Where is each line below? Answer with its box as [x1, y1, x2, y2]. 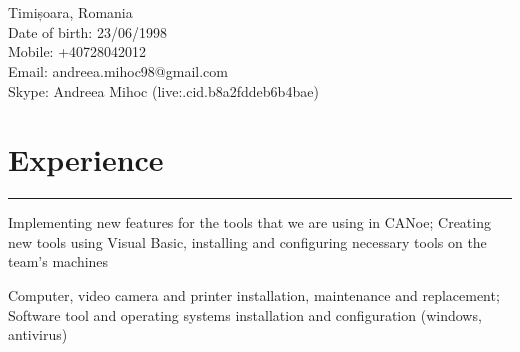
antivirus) [8, 324, 68, 345]
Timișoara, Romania [8, 2, 133, 23]
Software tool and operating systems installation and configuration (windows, [8, 304, 482, 325]
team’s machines [8, 251, 109, 272]
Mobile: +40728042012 [8, 41, 147, 62]
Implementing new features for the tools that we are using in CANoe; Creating [8, 212, 491, 233]
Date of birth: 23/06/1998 [8, 21, 167, 42]
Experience [8, 139, 164, 180]
